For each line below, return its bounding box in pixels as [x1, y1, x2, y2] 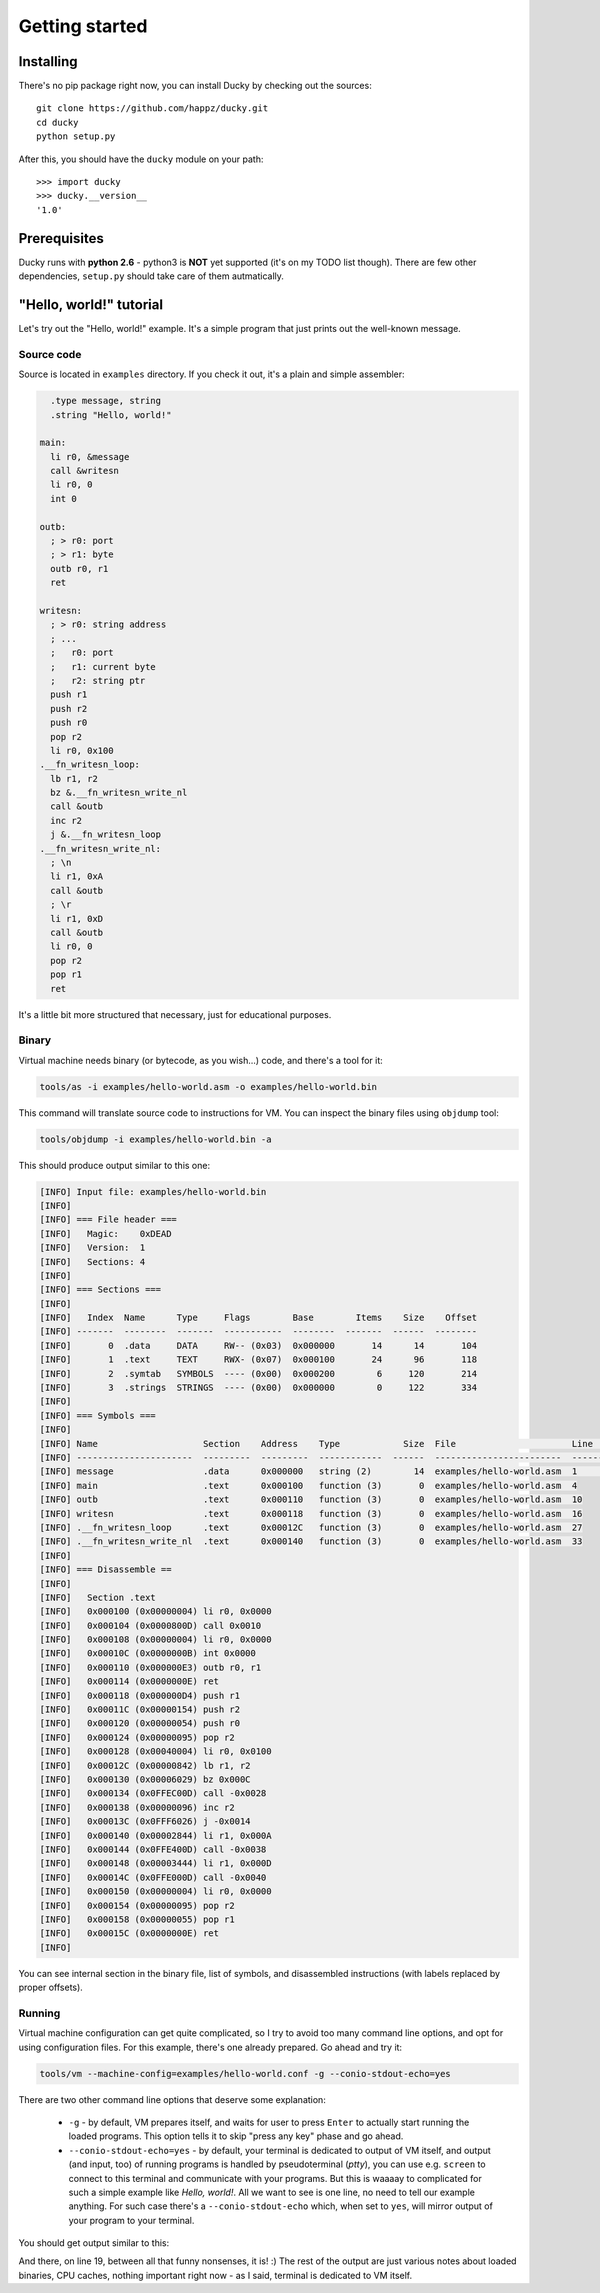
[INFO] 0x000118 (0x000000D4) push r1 [39, 1690, 240, 1701]
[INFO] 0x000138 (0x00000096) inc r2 [39, 1801, 235, 1813]
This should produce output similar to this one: [18, 1159, 210, 1171]
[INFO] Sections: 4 [39, 1256, 146, 1267]
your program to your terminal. [68, 2214, 195, 2226]
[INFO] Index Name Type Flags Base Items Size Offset [39, 1312, 478, 1324]
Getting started [18, 15, 148, 37]
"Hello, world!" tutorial [18, 296, 164, 313]
